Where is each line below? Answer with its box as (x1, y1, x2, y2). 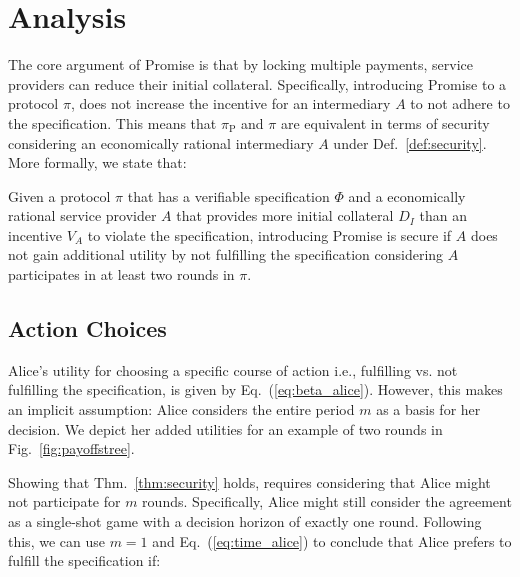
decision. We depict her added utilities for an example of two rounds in (8, 418, 443, 439)
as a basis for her (376, 399, 481, 420)
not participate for (8, 491, 121, 512)
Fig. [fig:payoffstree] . (8, 438, 135, 459)
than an (419, 205, 467, 226)
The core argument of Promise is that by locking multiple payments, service (8, 54, 473, 75)
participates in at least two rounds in (8, 264, 235, 285)
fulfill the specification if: (8, 550, 161, 571)
